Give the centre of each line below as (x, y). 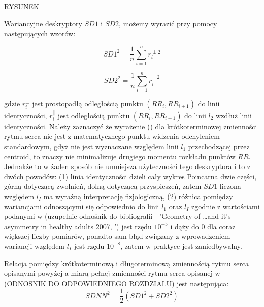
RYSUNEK (22, 6)
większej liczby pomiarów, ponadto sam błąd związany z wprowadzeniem (117, 236)
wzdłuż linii (234, 115)
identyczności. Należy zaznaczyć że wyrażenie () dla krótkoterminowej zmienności (131, 126)
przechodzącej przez (219, 146)
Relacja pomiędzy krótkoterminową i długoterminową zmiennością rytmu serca (126, 263)
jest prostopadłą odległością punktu (88, 104)
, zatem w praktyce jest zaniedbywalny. (181, 246)
